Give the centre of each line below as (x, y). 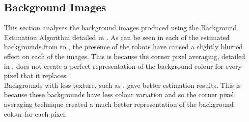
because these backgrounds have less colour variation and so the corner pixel (119, 94)
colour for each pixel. (36, 113)
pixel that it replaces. (36, 75)
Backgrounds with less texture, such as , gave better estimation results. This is (123, 85)
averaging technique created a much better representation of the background (119, 104)
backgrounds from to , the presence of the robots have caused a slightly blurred (123, 47)
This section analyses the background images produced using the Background (121, 28)
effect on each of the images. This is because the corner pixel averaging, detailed (125, 56)
